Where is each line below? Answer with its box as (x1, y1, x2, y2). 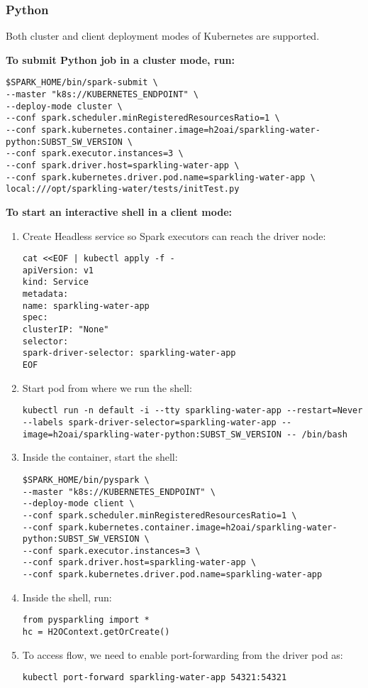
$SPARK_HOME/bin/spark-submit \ (6, 77, 158, 88)
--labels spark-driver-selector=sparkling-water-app (22, 417, 277, 427)
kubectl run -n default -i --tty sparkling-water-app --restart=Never (22, 405, 363, 416)
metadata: (22, 289, 69, 300)
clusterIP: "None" (22, 324, 109, 335)
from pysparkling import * (22, 615, 150, 626)
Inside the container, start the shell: (22, 449, 178, 464)
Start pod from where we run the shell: (22, 380, 192, 395)
